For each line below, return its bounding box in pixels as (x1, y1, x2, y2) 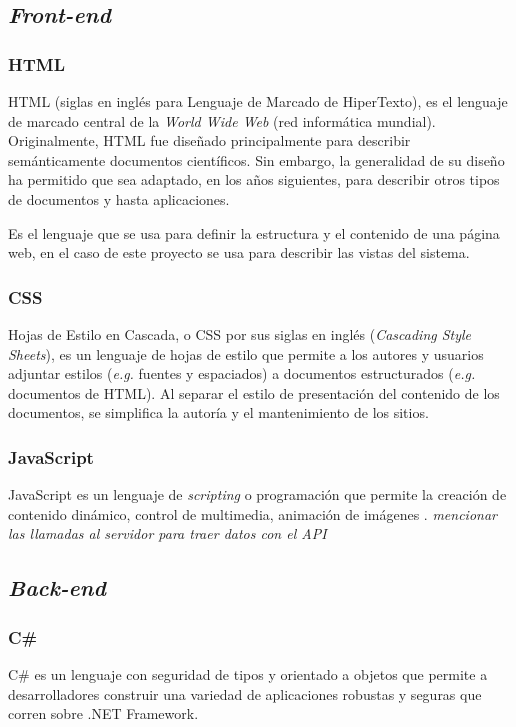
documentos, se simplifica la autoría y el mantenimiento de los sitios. (8, 402, 429, 423)
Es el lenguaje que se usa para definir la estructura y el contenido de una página (8, 222, 500, 243)
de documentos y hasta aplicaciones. (8, 188, 230, 209)
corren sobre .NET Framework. (8, 703, 199, 724)
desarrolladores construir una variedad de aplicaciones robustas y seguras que (8, 683, 482, 704)
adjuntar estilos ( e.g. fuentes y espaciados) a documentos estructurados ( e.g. (8, 363, 476, 384)
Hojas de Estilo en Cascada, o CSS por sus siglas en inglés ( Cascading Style (8, 323, 472, 344)
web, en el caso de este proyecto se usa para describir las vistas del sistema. (8, 242, 470, 263)
